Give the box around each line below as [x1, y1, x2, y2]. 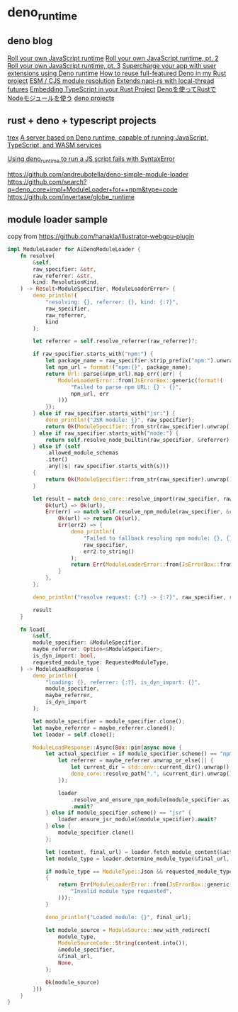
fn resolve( [20, 252, 55, 260]
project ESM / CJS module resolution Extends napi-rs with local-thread [7, 76, 215, 85]
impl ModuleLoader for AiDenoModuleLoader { [7, 246, 141, 253]
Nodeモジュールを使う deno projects [7, 94, 115, 102]
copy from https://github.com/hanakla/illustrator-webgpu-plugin [7, 232, 195, 241]
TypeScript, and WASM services [7, 141, 102, 150]
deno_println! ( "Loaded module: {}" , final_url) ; [45, 913, 192, 921]
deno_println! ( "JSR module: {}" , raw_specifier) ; [45, 416, 195, 424]
